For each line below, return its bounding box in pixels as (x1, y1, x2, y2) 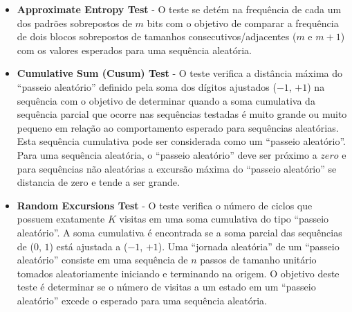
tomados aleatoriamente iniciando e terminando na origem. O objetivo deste (17, 266, 340, 280)
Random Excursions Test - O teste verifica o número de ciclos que (17, 198, 313, 212)
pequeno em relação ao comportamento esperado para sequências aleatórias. (17, 120, 339, 135)
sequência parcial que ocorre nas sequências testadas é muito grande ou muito (17, 107, 347, 121)
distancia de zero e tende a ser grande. (17, 175, 180, 189)
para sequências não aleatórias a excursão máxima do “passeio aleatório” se (17, 161, 337, 175)
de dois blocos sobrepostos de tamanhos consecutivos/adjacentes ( (17, 29, 297, 44)
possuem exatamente (17, 211, 105, 226)
